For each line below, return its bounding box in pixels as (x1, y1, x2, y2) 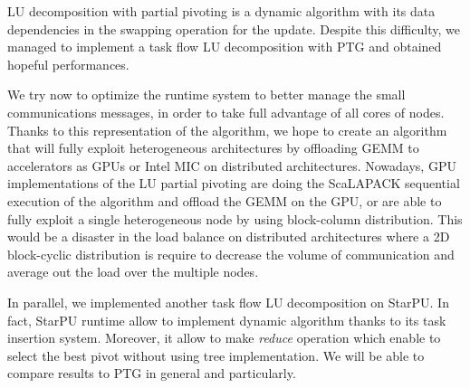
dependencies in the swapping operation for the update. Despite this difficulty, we (7, 19, 460, 38)
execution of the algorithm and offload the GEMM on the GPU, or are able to (7, 191, 442, 210)
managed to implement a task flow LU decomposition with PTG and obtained (7, 37, 442, 56)
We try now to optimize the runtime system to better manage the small (7, 85, 406, 104)
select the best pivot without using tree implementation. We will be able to (7, 345, 425, 364)
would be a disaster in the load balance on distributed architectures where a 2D (7, 227, 450, 246)
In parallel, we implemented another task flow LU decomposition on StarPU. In (7, 292, 449, 311)
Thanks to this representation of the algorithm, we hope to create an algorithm (7, 120, 447, 139)
